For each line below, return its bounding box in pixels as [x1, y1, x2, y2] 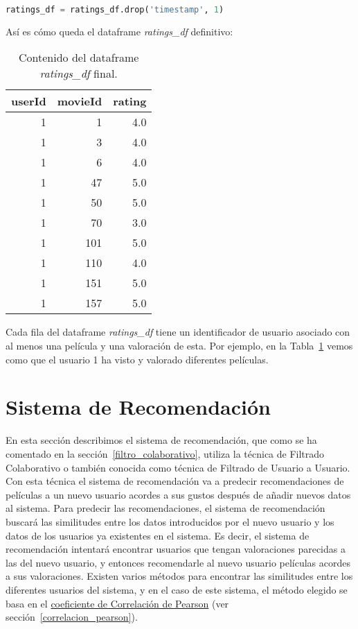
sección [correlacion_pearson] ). [6, 610, 138, 624]
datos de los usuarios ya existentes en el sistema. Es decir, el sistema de [6, 528, 310, 542]
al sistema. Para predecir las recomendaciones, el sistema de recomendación [6, 501, 325, 515]
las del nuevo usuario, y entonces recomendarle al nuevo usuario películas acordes [6, 555, 351, 569]
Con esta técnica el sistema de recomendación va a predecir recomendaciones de [6, 474, 344, 488]
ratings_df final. [39, 65, 118, 82]
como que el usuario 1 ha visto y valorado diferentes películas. [6, 352, 269, 366]
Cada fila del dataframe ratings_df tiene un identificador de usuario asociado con [6, 325, 350, 339]
